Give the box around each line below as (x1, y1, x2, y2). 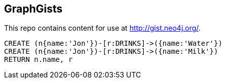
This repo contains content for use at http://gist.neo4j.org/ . (4, 24, 201, 33)
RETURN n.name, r (4, 55, 73, 64)
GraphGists (4, 3, 63, 15)
